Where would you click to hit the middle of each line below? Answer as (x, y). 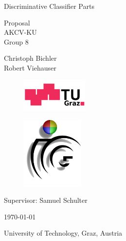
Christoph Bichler (30, 58)
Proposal (17, 22)
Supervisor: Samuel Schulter (46, 200)
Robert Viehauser (30, 67)
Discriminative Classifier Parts (49, 6)
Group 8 (16, 41)
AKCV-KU (20, 32)
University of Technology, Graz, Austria (63, 233)
